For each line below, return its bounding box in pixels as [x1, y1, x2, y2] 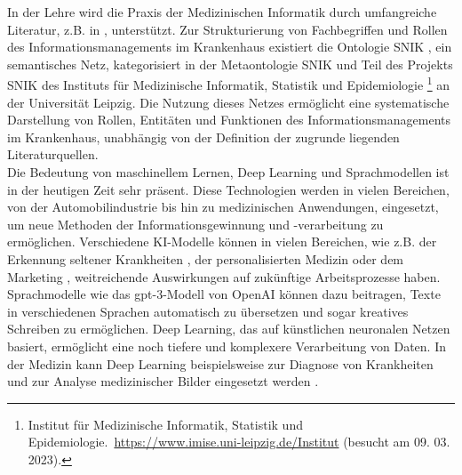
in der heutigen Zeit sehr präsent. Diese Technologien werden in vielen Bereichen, [7, 180, 450, 198]
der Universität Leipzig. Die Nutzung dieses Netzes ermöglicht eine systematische [7, 93, 450, 111]
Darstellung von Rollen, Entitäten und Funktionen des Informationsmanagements [7, 110, 450, 129]
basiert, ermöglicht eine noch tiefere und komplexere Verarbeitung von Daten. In [7, 336, 447, 355]
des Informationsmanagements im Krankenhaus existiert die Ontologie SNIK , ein [7, 37, 452, 56]
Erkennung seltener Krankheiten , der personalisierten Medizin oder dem [7, 249, 404, 268]
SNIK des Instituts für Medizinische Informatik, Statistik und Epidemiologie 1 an [7, 73, 450, 94]
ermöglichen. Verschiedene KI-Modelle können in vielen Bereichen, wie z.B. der [7, 232, 437, 251]
